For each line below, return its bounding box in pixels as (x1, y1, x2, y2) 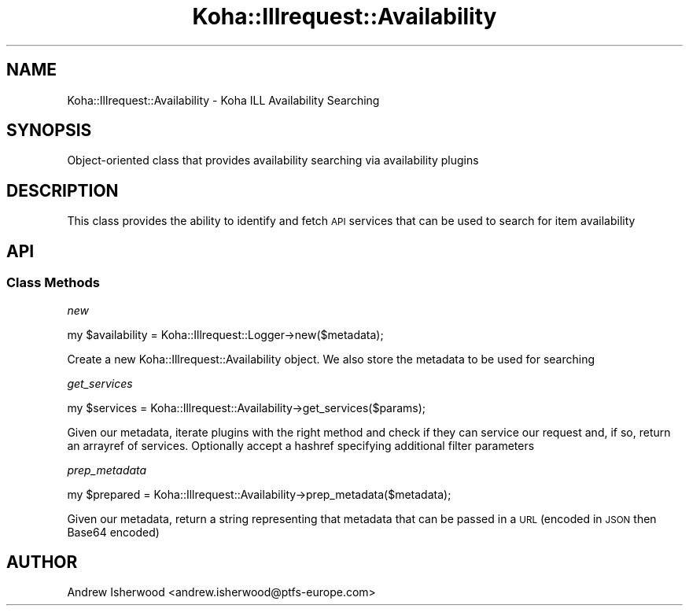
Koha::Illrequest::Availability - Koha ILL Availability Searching (67, 93, 380, 107)
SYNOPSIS (6, 120, 92, 141)
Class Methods (6, 275, 100, 291)
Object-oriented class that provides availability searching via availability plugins (67, 153, 479, 168)
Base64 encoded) (67, 525, 160, 539)
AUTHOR (6, 551, 78, 572)
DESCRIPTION (6, 180, 119, 201)
